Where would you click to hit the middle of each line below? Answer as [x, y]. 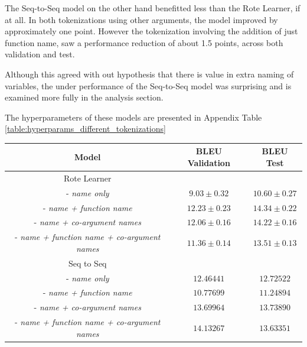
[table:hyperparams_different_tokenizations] [85, 129]
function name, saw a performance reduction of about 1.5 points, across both [144, 42]
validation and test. [40, 54]
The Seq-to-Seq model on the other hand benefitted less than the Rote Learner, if [153, 8]
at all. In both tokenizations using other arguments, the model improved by [141, 19]
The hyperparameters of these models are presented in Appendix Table [133, 117]
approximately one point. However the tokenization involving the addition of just [151, 31]
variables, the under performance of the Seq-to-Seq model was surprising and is [148, 85]
